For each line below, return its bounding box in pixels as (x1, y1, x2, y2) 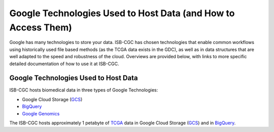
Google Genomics (22, 110, 60, 116)
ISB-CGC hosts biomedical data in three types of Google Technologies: (9, 87, 158, 93)
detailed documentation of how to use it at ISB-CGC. (9, 61, 119, 67)
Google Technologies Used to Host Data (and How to (9, 8, 235, 19)
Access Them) (9, 22, 72, 33)
